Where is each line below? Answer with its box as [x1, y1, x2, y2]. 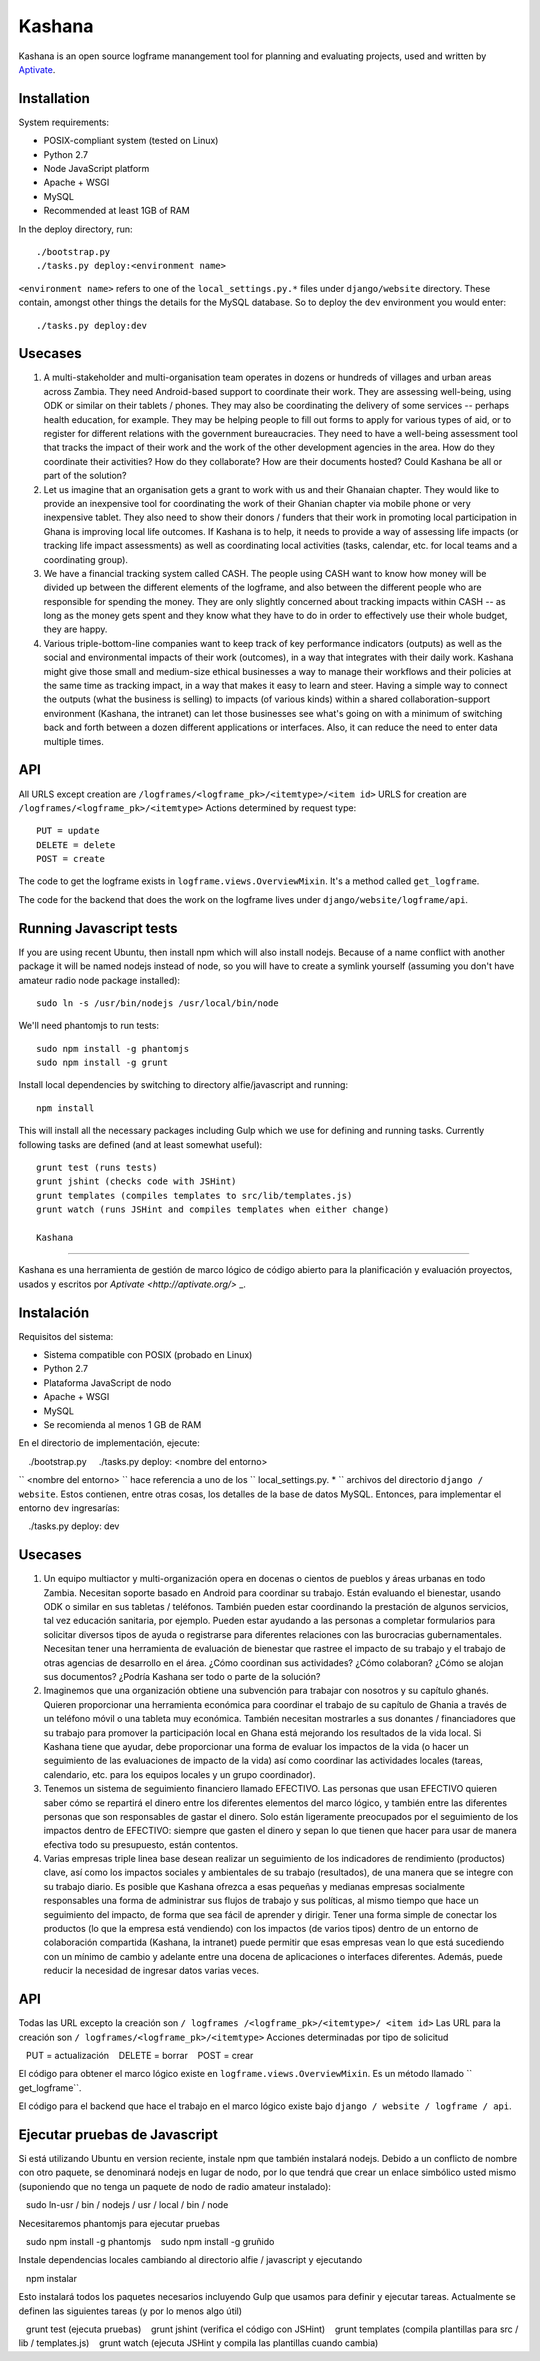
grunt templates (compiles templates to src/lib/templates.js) [36, 1190, 353, 1201]
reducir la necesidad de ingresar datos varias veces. [43, 1965, 260, 1977]
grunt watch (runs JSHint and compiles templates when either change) [36, 1204, 390, 1215]
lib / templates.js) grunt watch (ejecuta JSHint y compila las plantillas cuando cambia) [18, 2337, 379, 2349]
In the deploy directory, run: [18, 223, 134, 235]
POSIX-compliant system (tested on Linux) [43, 135, 219, 147]
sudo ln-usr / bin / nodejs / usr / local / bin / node [25, 2199, 229, 2211]
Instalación [18, 1304, 90, 1321]
